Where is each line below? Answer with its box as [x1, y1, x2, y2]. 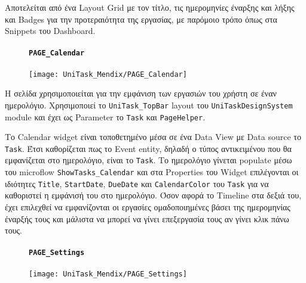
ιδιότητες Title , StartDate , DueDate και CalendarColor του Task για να [5, 177, 269, 189]
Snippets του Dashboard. [5, 24, 96, 37]
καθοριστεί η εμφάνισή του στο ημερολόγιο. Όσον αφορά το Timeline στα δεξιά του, [5, 189, 302, 201]
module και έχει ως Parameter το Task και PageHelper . [5, 110, 206, 123]
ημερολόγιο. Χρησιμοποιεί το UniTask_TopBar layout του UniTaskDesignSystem [5, 98, 293, 111]
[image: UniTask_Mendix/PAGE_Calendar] [29, 70, 187, 79]
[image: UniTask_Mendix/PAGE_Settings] [29, 269, 187, 278]
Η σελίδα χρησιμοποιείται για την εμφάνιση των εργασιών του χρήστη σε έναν [5, 87, 277, 99]
